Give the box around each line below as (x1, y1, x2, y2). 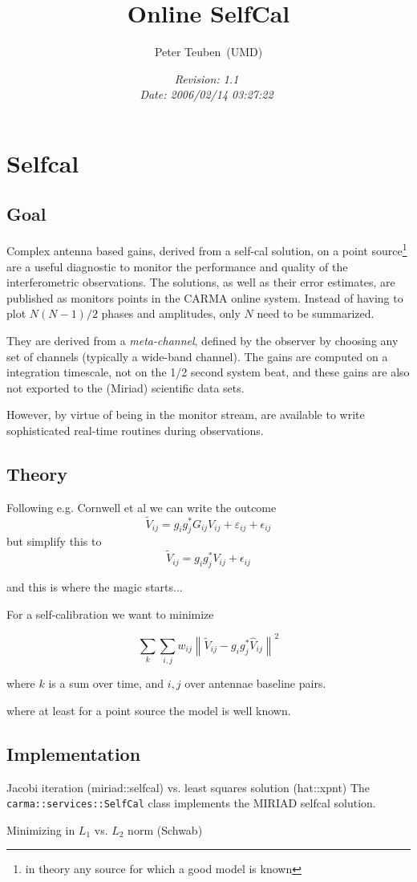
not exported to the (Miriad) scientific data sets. (6, 379, 245, 396)
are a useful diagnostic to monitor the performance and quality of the (6, 258, 348, 274)
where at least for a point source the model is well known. (6, 701, 291, 718)
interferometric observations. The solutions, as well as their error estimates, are (6, 274, 395, 291)
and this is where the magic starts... (6, 578, 183, 595)
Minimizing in (6, 821, 75, 838)
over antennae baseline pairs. (184, 675, 326, 692)
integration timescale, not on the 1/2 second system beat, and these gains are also (6, 364, 410, 380)
